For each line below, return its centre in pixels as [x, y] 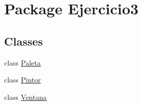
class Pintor [23, 80]
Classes [24, 41]
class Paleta [23, 62]
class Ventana [25, 97]
